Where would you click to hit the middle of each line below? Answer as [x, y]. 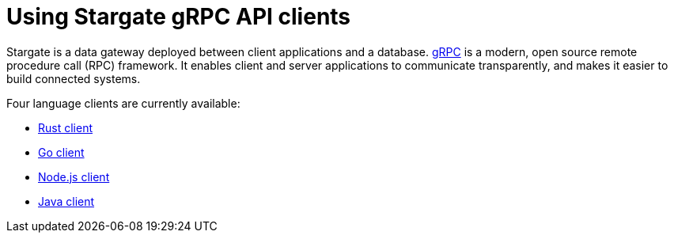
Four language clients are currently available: [123, 103]
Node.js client [74, 176]
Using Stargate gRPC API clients [179, 17]
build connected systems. [74, 78]
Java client [66, 201]
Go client [61, 152]
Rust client [65, 127]
